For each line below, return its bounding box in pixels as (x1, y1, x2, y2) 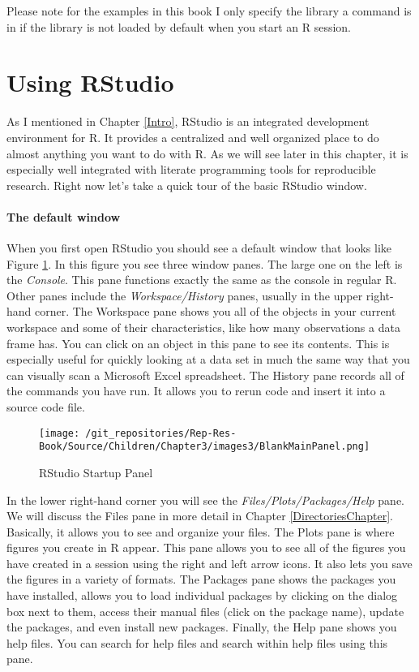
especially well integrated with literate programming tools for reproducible (6, 161, 376, 178)
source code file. (6, 398, 85, 416)
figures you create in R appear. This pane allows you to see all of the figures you (6, 539, 406, 556)
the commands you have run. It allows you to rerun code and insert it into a (6, 382, 386, 399)
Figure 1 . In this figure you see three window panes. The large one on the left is (6, 255, 403, 272)
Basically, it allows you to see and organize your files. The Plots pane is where (6, 523, 395, 540)
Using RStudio (6, 66, 174, 99)
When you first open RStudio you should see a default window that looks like (6, 239, 392, 256)
